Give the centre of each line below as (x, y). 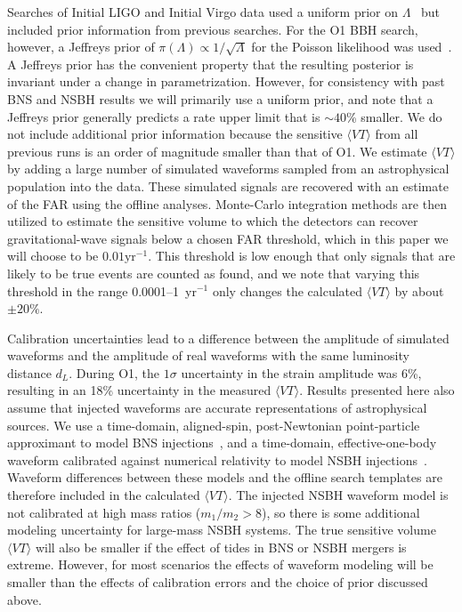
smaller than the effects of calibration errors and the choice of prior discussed (218, 582)
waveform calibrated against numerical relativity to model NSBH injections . (217, 459)
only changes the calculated (287, 290)
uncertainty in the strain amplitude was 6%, (301, 372)
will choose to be (53, 256)
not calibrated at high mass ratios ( (104, 512)
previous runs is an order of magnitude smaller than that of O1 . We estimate (217, 151)
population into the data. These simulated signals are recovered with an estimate (228, 185)
